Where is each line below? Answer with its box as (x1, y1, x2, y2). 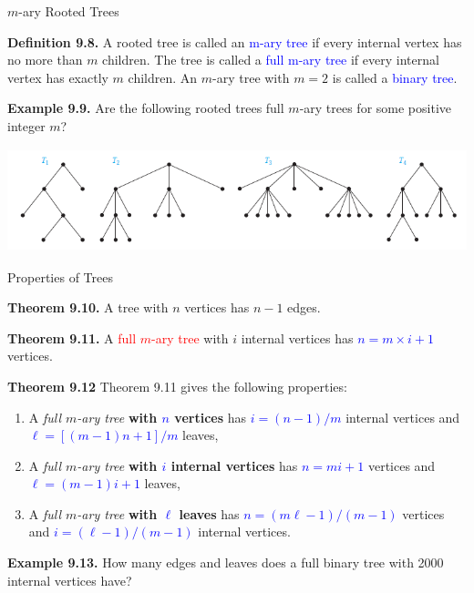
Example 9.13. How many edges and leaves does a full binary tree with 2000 (7, 553, 444, 572)
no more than (7, 50, 83, 69)
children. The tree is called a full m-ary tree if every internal (102, 50, 439, 69)
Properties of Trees (7, 267, 113, 286)
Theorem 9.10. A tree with (7, 298, 169, 317)
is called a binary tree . (332, 67, 458, 87)
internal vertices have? (7, 570, 132, 589)
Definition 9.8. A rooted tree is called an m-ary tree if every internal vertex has (7, 32, 462, 51)
